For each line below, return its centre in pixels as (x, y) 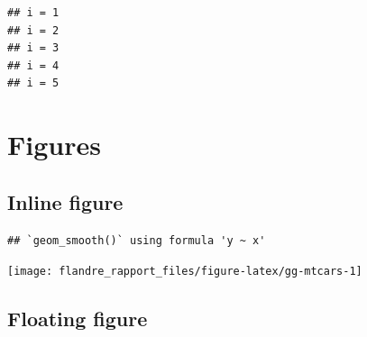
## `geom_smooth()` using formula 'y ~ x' (137, 240)
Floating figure (78, 319)
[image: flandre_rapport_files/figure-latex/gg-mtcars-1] (185, 272)
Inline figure (65, 201)
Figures (54, 145)
